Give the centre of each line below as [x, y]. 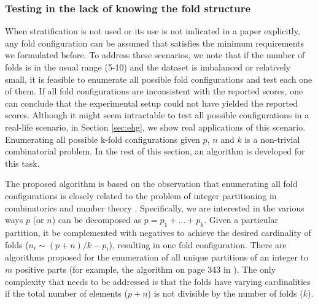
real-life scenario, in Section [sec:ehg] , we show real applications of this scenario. [155, 127]
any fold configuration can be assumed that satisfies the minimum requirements [155, 43]
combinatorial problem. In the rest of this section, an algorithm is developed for [155, 151]
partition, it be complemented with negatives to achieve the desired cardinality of [158, 232]
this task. [22, 163]
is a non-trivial [272, 139]
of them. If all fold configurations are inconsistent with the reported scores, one [154, 91]
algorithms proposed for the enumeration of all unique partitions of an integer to [157, 257]
